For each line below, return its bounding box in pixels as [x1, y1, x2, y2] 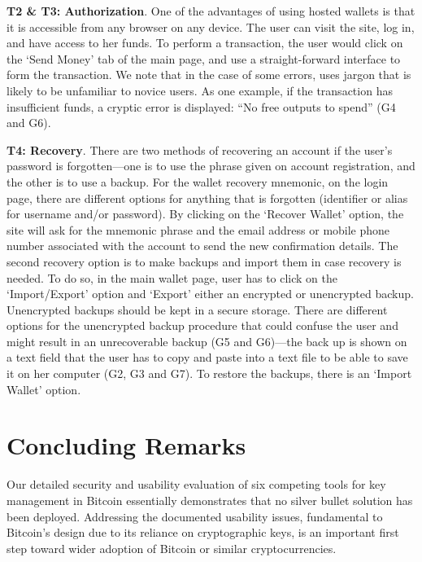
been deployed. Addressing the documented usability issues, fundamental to [7, 507, 383, 525]
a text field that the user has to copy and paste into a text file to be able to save [7, 349, 408, 366]
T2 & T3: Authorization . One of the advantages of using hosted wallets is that [7, 2, 415, 19]
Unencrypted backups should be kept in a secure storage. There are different [7, 301, 388, 318]
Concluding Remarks [7, 428, 246, 462]
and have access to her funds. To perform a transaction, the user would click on [7, 34, 403, 51]
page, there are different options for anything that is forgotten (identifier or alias [7, 189, 408, 206]
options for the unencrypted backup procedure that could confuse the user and [7, 317, 398, 334]
